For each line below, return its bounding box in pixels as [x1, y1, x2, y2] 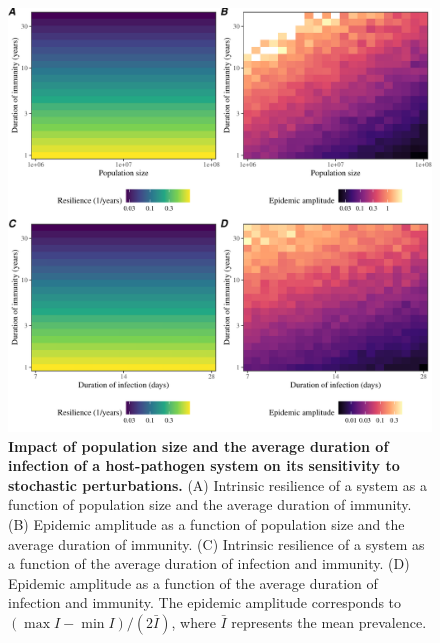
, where [171, 611, 216, 632]
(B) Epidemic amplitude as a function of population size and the [8, 513, 405, 534]
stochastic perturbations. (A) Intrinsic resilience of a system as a [8, 474, 427, 495]
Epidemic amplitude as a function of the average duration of [8, 572, 378, 593]
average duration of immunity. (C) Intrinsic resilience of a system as [8, 533, 425, 554]
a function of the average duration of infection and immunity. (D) [8, 553, 410, 574]
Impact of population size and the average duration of [8, 435, 389, 456]
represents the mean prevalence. [231, 611, 427, 632]
